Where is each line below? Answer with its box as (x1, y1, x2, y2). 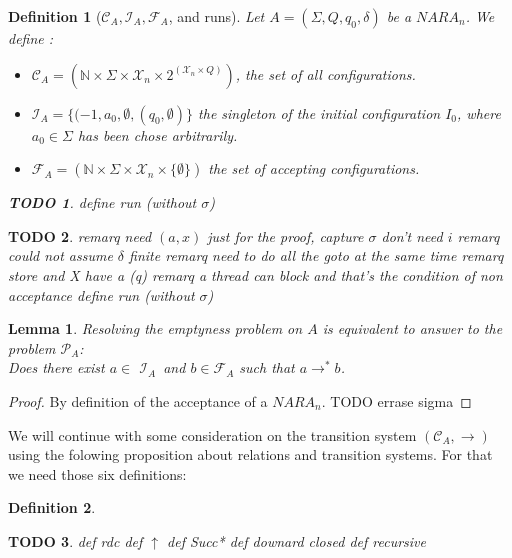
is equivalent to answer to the (322, 318, 503, 339)
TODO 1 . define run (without (8, 192, 197, 213)
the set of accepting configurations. (208, 158, 420, 179)
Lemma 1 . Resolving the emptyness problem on (8, 318, 303, 339)
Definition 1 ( (8, 6, 102, 26)
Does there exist (8, 357, 105, 378)
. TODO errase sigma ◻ (321, 390, 472, 411)
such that (239, 357, 295, 378)
